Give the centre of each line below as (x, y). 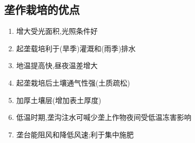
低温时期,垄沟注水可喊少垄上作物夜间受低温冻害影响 (104, 117)
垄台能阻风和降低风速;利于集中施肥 (75, 134)
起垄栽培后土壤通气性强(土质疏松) (73, 82)
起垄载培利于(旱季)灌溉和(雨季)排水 (76, 48)
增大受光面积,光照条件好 (57, 31)
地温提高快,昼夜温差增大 (57, 65)
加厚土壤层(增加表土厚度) (59, 100)
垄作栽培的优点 (42, 9)
